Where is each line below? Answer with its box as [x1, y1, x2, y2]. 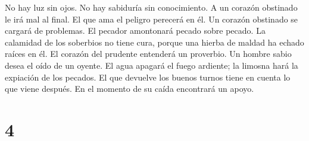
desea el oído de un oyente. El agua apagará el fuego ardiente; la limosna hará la [5, 59, 298, 71]
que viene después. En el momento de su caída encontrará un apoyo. [5, 82, 254, 95]
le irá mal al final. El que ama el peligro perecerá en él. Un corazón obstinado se [5, 12, 298, 25]
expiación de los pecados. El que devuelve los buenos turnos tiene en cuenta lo [5, 70, 291, 83]
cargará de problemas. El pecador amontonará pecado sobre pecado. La [5, 24, 266, 37]
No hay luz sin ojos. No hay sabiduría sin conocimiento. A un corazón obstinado [5, 1, 298, 13]
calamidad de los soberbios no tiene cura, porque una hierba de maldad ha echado [5, 36, 304, 48]
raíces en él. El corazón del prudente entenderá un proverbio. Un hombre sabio [5, 47, 292, 60]
